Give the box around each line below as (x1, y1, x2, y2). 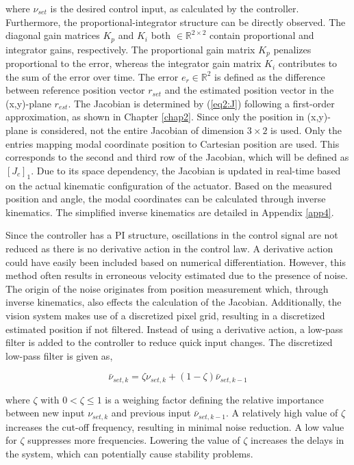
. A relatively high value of (226, 406, 338, 420)
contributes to (278, 56, 338, 70)
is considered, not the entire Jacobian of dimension (31, 123, 244, 137)
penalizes (273, 42, 312, 56)
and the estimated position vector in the (164, 83, 334, 97)
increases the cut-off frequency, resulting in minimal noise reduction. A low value (5, 419, 344, 434)
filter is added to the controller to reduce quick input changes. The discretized (5, 335, 333, 349)
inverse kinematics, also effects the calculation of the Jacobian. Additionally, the (5, 295, 342, 309)
